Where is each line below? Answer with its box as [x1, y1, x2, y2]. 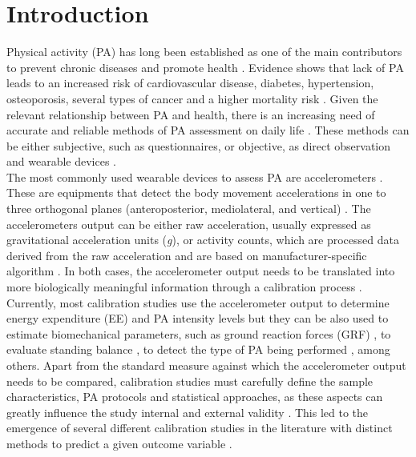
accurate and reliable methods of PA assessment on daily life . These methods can [6, 122, 410, 138]
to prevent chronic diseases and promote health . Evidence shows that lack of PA [6, 58, 404, 75]
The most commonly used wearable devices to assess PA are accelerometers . [6, 168, 383, 185]
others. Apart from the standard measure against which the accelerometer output [6, 357, 406, 373]
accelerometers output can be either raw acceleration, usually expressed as [6, 215, 371, 232]
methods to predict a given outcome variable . [6, 435, 232, 451]
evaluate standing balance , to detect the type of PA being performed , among [6, 341, 390, 358]
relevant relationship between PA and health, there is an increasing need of [6, 106, 375, 122]
